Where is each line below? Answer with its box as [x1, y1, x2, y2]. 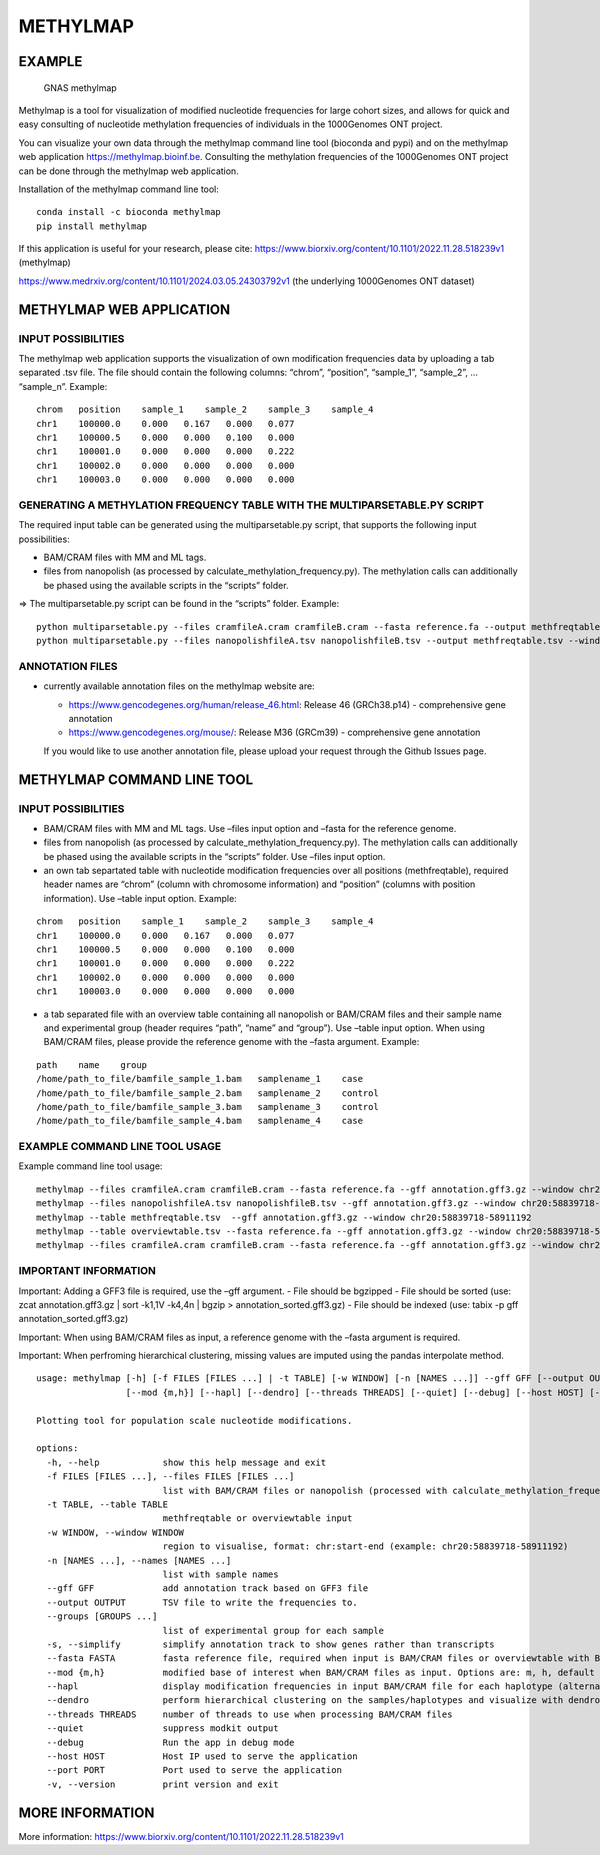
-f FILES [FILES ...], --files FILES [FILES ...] [46, 1471, 295, 1482]
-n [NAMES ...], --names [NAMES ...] [46, 1555, 232, 1566]
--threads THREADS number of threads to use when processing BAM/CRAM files [46, 1708, 453, 1720]
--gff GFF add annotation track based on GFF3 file [46, 1583, 369, 1594]
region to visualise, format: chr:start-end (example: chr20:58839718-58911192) [162, 1541, 569, 1552]
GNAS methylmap [43, 81, 117, 94]
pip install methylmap [36, 220, 148, 232]
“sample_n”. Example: [18, 380, 108, 392]
